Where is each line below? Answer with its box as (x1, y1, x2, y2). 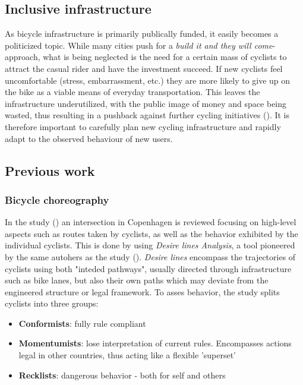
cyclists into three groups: (5, 297, 99, 310)
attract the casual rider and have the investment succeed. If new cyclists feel (5, 62, 283, 74)
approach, (5, 51, 40, 63)
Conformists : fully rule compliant (18, 317, 146, 329)
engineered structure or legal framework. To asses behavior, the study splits (5, 285, 280, 298)
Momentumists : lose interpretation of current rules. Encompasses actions (18, 337, 292, 349)
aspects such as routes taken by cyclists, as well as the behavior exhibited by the (5, 227, 298, 239)
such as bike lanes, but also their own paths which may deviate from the (5, 274, 269, 286)
